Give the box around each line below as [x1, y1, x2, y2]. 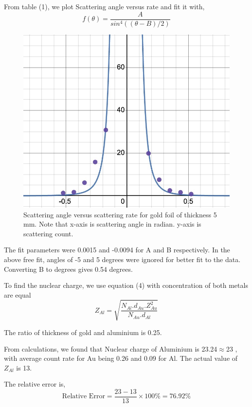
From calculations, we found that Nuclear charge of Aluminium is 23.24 [4, 343, 217, 354]
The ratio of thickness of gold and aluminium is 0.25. [4, 327, 162, 337]
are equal [4, 289, 31, 300]
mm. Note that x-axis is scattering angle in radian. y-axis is [23, 219, 201, 229]
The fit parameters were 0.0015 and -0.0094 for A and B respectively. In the [4, 245, 230, 255]
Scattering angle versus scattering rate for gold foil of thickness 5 [23, 209, 217, 219]
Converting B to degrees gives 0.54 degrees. [4, 264, 133, 274]
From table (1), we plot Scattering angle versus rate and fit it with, [4, 1, 205, 11]
